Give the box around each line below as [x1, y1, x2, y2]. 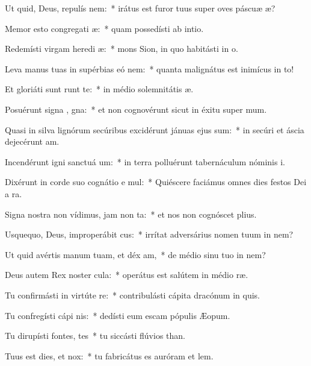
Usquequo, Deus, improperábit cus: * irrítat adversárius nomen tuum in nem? [5, 228, 294, 241]
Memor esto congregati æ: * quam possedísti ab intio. [5, 22, 204, 34]
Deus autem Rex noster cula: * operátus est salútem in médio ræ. [5, 268, 248, 281]
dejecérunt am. [5, 135, 60, 148]
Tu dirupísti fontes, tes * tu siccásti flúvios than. [5, 329, 185, 342]
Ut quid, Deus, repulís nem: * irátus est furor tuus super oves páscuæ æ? [5, 2, 276, 14]
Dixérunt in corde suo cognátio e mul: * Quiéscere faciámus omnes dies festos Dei [5, 175, 307, 188]
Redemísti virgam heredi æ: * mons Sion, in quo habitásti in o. [5, 42, 238, 55]
